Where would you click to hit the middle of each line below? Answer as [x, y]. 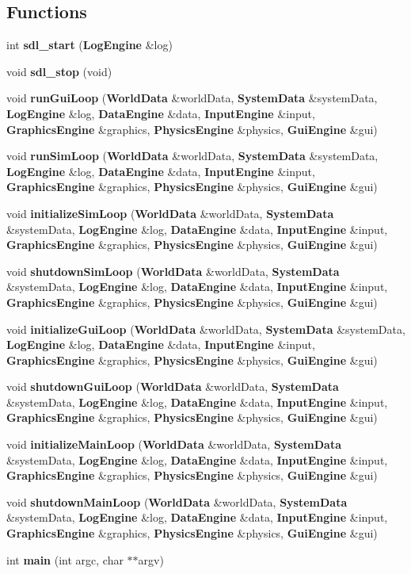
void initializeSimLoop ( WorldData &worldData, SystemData [170, 213]
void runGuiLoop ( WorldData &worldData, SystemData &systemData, [192, 98]
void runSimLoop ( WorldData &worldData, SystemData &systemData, [192, 156]
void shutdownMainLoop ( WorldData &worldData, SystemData [177, 501]
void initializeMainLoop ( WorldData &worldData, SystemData [174, 444]
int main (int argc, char [65, 559]
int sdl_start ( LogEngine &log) [89, 45]
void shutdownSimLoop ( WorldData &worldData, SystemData [173, 271]
